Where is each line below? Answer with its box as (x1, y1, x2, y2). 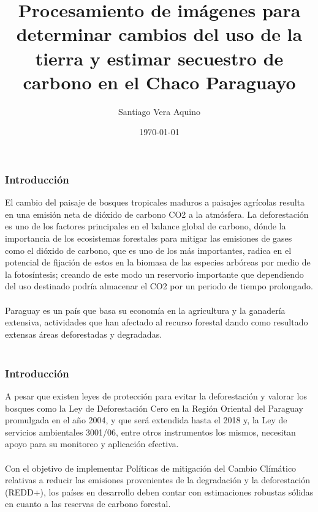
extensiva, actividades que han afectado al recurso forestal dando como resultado (5, 316, 308, 328)
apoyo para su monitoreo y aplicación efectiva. (5, 437, 179, 450)
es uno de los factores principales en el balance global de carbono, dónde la (5, 220, 286, 232)
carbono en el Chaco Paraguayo (23, 69, 296, 94)
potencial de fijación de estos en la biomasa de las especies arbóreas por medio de (5, 256, 311, 269)
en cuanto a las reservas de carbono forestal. (5, 497, 171, 510)
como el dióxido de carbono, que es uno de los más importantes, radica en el (5, 243, 292, 256)
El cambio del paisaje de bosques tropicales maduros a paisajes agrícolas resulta (5, 196, 305, 209)
